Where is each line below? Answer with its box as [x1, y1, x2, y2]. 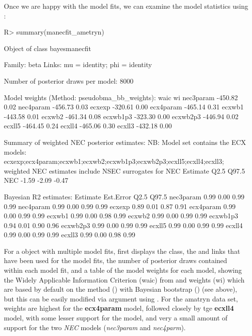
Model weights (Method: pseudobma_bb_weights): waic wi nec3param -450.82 [4, 92, 238, 102]
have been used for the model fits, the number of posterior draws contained [4, 255, 227, 265]
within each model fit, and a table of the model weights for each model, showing [4, 265, 242, 275]
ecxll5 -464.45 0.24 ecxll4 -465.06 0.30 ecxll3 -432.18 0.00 [4, 121, 172, 131]
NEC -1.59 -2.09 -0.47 [4, 175, 68, 185]
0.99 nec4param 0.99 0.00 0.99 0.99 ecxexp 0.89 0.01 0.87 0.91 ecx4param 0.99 [4, 201, 236, 211]
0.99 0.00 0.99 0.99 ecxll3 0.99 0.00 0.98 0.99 [4, 230, 136, 240]
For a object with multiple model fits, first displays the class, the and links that [4, 246, 240, 256]
